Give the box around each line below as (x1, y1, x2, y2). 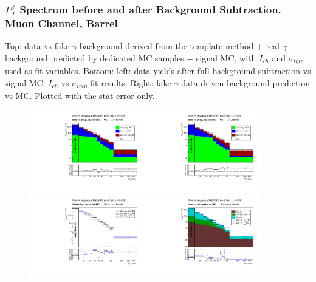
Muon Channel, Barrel (5, 15, 118, 30)
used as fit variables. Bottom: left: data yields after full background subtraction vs (5, 64, 311, 77)
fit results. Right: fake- (90, 76, 174, 89)
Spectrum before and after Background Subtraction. (19, 1, 281, 16)
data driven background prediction (181, 76, 311, 89)
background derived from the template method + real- (79, 40, 283, 52)
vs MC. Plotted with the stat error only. (5, 89, 155, 102)
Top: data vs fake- (5, 40, 72, 52)
